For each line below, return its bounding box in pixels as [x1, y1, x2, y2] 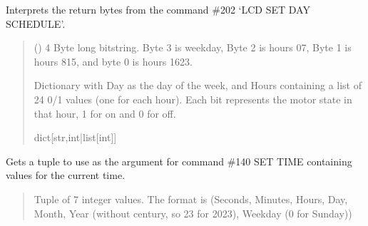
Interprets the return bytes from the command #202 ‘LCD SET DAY [6, 2, 310, 16]
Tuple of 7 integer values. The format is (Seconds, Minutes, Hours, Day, [34, 191, 348, 206]
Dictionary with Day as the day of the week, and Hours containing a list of [34, 78, 362, 93]
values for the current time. [6, 168, 126, 183]
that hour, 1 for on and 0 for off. [34, 106, 176, 120]
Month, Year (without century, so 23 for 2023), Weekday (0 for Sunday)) [34, 205, 352, 220]
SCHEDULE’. [6, 16, 66, 31]
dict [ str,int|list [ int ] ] [34, 130, 117, 145]
